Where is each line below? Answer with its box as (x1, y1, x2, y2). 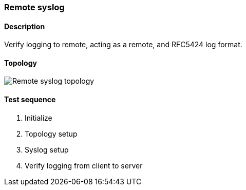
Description (4, 22, 45, 31)
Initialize (25, 113, 52, 122)
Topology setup (25, 129, 78, 138)
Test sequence (4, 95, 56, 104)
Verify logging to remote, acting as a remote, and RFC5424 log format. (4, 40, 242, 49)
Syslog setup (25, 145, 69, 154)
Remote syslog (4, 2, 65, 12)
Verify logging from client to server (25, 161, 143, 170)
